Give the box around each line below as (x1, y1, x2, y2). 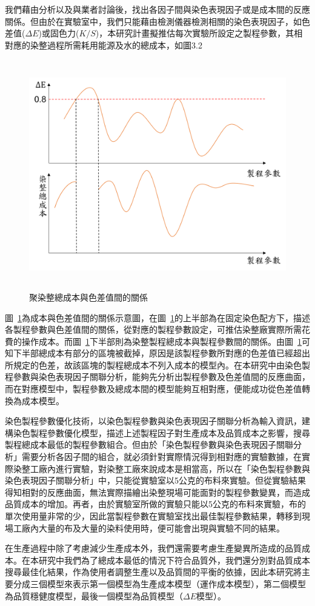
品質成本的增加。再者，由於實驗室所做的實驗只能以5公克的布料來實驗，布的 (5, 498, 306, 510)
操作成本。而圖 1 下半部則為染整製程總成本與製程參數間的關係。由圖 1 (21, 335, 302, 347)
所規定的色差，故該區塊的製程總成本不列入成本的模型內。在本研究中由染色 (5, 358, 302, 371)
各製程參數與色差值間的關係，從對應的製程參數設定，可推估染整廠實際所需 (5, 323, 302, 336)
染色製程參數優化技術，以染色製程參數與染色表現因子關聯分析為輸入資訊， (5, 415, 302, 427)
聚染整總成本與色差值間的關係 (29, 290, 148, 303)
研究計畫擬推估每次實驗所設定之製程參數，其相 (116, 27, 303, 39)
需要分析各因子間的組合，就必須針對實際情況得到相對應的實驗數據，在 (21, 450, 302, 463)
